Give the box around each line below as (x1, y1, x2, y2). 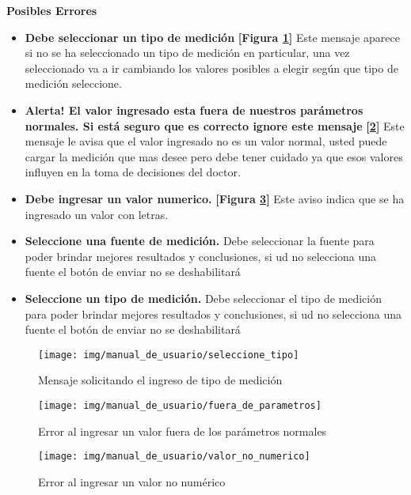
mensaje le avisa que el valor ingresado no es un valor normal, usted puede (25, 133, 387, 149)
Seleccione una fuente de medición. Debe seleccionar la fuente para (25, 232, 375, 249)
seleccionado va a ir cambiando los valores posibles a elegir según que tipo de (25, 59, 398, 76)
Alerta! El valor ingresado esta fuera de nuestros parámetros (25, 101, 363, 118)
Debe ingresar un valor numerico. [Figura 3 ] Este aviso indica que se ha (25, 190, 405, 206)
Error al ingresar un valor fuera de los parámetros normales (38, 422, 327, 439)
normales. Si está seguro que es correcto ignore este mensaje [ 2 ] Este (25, 117, 405, 134)
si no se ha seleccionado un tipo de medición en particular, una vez (25, 44, 350, 61)
